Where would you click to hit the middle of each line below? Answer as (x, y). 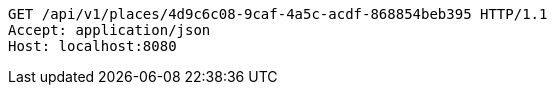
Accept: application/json (109, 30)
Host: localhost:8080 (92, 46)
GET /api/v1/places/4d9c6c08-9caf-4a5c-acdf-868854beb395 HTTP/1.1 (278, 14)
